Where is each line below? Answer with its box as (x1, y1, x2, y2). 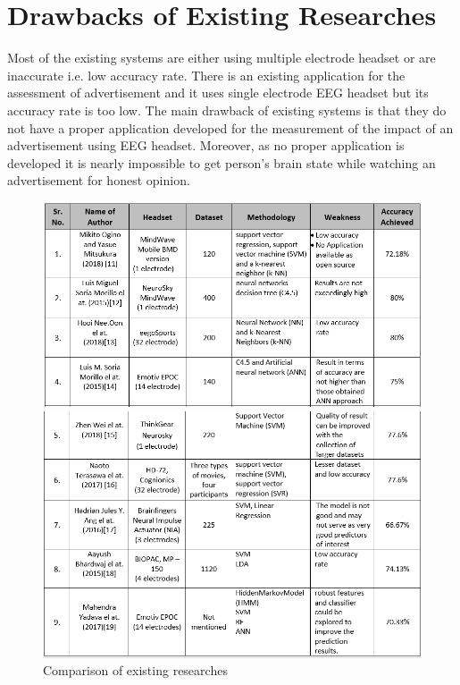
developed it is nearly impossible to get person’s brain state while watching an (7, 153, 436, 172)
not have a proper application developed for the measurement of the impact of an (7, 118, 454, 137)
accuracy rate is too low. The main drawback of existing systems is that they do (7, 100, 447, 119)
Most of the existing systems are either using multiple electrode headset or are (7, 48, 436, 67)
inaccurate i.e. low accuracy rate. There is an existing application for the (7, 65, 406, 84)
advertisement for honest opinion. (7, 171, 190, 190)
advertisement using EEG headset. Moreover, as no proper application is (7, 136, 405, 155)
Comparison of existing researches (43, 661, 228, 680)
